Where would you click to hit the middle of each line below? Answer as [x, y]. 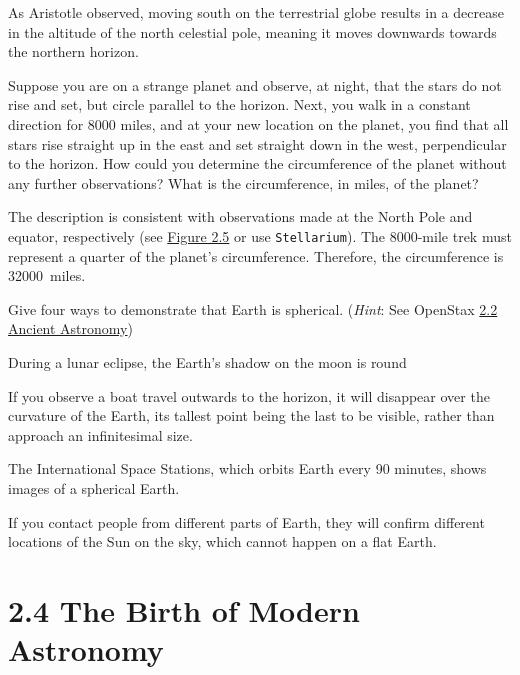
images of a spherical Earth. [94, 487]
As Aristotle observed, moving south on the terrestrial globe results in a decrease [256, 12]
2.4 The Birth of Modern [184, 609]
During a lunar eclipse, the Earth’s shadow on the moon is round [207, 361]
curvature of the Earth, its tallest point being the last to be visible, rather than [251, 415]
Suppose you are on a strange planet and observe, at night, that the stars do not [255, 84]
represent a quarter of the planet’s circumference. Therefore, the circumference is [256, 255]
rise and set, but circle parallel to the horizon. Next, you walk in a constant [239, 104]
